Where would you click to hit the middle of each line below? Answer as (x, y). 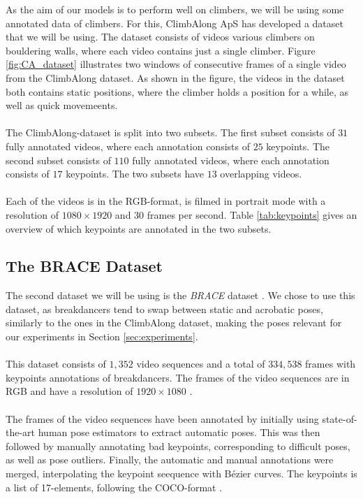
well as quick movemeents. (62, 105)
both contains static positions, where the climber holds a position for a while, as (177, 91)
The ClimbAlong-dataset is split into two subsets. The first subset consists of (170, 132)
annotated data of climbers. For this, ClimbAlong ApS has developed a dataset (175, 23)
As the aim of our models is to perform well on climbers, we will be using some (175, 9)
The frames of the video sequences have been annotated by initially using (162, 418)
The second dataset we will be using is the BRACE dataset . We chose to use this (180, 295)
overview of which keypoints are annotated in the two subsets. (139, 228)
